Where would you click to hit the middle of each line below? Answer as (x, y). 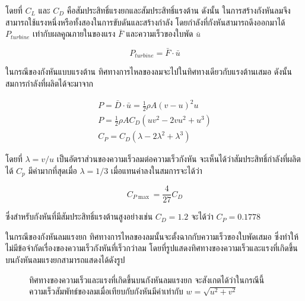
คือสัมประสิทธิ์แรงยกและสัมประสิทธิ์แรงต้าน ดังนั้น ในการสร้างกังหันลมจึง (179, 10)
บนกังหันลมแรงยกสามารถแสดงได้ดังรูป (65, 259)
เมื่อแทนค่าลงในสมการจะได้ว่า (156, 170)
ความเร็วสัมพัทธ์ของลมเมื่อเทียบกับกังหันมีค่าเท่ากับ (106, 291)
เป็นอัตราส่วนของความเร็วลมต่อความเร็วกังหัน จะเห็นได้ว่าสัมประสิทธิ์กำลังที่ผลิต (179, 159)
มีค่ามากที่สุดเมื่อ (53, 170)
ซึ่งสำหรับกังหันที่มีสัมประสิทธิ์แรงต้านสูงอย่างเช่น (79, 216)
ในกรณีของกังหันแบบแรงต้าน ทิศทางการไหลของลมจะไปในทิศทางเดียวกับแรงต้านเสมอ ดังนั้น (149, 72)
